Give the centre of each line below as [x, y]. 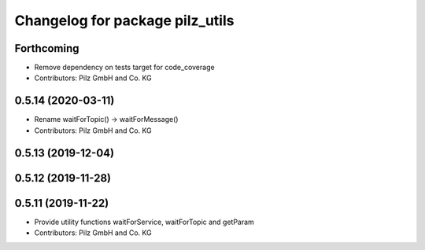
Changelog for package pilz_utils [124, 20]
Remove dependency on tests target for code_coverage [125, 68]
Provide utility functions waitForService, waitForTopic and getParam [144, 222]
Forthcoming [47, 48]
